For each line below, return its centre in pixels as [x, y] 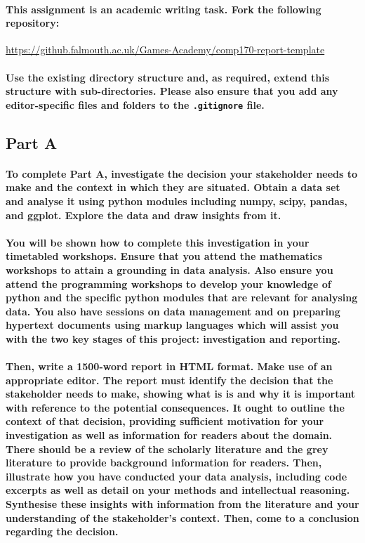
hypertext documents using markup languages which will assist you [172, 325]
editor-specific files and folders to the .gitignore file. [135, 104]
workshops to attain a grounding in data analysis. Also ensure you [170, 269]
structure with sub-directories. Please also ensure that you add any [172, 91]
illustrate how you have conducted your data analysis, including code [177, 476]
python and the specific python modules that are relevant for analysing [182, 297]
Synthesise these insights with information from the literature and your [182, 504]
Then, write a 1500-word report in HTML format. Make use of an [169, 366]
